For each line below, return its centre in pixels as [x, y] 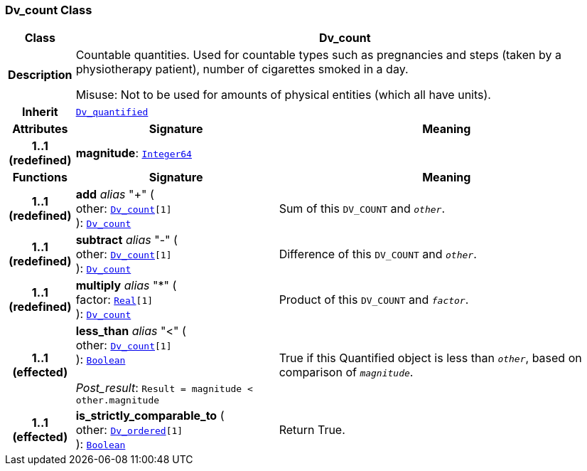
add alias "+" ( [115, 195]
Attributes [40, 129]
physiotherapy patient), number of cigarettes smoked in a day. [242, 69]
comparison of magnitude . [346, 372]
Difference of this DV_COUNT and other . [378, 254]
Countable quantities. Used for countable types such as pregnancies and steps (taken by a [318, 55]
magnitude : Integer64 [134, 153]
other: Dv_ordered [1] [129, 430]
